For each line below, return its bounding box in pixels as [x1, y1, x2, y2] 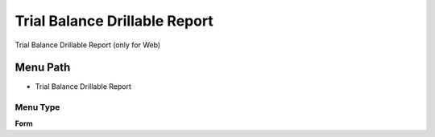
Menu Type [14, 102, 60, 113]
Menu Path [14, 61, 71, 75]
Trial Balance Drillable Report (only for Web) [14, 40, 161, 50]
